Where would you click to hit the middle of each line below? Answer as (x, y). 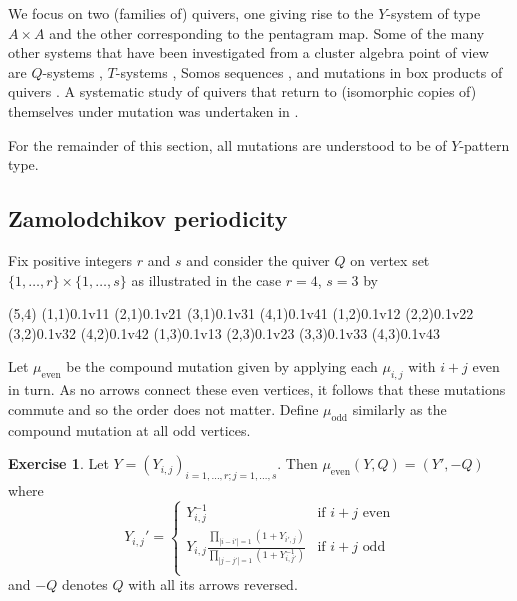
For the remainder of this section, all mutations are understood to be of (227, 144)
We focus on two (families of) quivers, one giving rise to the (191, 13)
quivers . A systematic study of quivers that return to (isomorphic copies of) (242, 91)
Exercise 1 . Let (58, 463)
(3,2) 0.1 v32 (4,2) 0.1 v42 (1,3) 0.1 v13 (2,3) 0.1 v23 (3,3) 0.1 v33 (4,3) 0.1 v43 (224, 332)
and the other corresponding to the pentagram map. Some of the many (267, 32)
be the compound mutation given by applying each (222, 366)
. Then (297, 463)
